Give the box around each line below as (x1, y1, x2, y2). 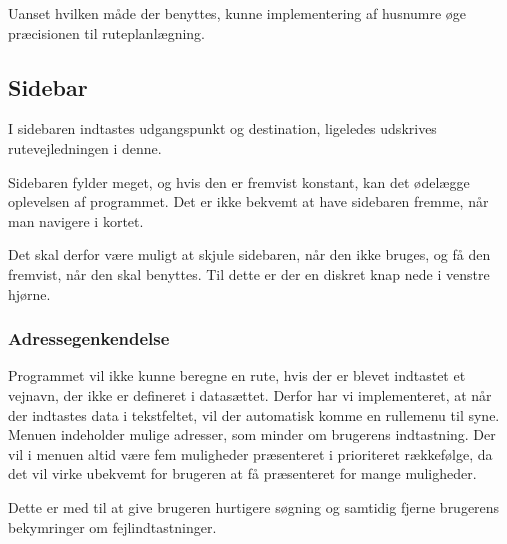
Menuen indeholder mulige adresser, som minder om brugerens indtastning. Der (8, 424, 496, 445)
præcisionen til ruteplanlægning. (8, 22, 205, 43)
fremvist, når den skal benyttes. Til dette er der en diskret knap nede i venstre (8, 263, 490, 284)
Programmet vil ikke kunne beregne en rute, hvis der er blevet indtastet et (8, 365, 466, 386)
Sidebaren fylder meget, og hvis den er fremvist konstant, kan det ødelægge (8, 171, 470, 192)
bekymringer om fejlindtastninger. (8, 516, 217, 537)
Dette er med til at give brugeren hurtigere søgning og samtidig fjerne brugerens (8, 496, 500, 517)
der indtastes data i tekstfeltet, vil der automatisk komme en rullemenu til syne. (8, 404, 500, 425)
